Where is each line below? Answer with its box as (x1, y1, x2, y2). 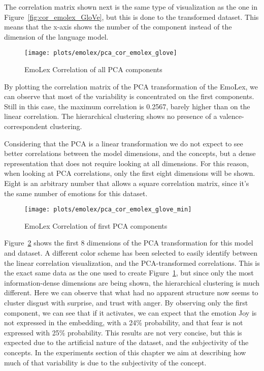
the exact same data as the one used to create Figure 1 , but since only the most (4, 267, 254, 278)
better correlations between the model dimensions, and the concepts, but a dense (4, 148, 256, 159)
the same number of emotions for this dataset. (4, 188, 148, 198)
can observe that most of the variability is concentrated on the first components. (4, 91, 254, 102)
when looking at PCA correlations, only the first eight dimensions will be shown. (4, 168, 255, 178)
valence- (219, 111, 244, 121)
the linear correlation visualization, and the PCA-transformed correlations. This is (4, 257, 260, 268)
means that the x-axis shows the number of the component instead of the (4, 21, 232, 32)
